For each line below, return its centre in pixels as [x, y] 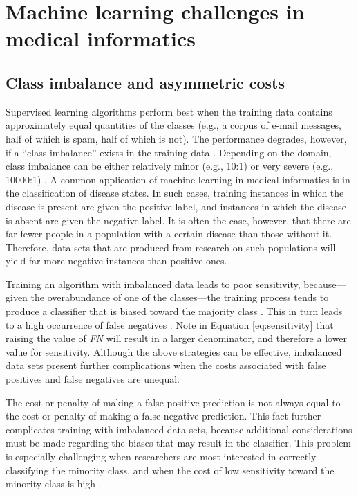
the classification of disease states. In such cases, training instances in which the [175, 193]
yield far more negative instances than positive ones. [116, 261]
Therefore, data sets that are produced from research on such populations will [171, 247]
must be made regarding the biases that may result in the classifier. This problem [179, 443]
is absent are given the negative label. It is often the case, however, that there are [178, 220]
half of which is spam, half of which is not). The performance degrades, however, [176, 138]
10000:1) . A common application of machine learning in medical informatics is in [178, 179]
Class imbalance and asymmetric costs [145, 82]
